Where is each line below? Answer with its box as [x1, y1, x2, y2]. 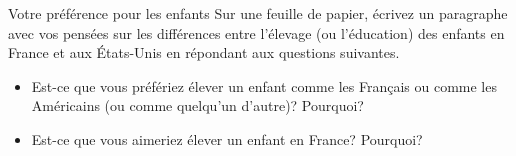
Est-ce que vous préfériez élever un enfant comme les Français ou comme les [31, 75, 497, 96]
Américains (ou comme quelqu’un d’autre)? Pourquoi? [31, 95, 364, 116]
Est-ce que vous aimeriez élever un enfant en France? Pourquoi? [31, 128, 423, 149]
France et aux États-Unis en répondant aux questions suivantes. [8, 42, 400, 63]
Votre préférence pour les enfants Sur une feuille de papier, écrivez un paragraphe [8, 3, 508, 23]
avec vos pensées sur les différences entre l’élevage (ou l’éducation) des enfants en [8, 22, 505, 43]
